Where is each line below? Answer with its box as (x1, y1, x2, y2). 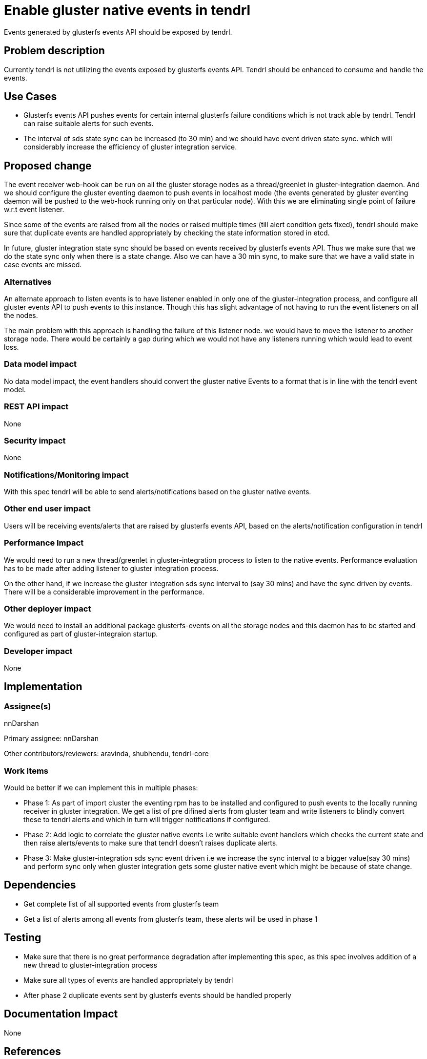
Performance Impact (4, 538, 84, 548)
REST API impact (4, 402, 69, 412)
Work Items (4, 765, 48, 776)
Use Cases (4, 90, 57, 103)
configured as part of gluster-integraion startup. (4, 630, 158, 638)
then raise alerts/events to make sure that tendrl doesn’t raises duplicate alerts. (23, 839, 278, 847)
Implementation (4, 680, 82, 693)
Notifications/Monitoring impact (4, 469, 129, 480)
